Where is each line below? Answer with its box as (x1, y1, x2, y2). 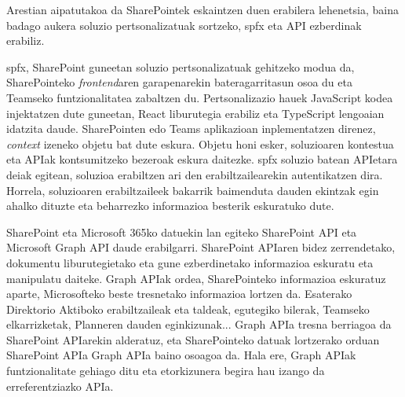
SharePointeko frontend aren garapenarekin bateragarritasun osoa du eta (6, 74, 352, 90)
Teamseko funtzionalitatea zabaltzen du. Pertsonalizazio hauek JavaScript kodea (6, 89, 393, 105)
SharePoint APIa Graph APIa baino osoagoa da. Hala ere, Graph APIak (6, 347, 356, 363)
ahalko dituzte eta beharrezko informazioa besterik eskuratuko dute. (6, 197, 334, 214)
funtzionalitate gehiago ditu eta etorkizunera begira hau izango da (6, 362, 325, 379)
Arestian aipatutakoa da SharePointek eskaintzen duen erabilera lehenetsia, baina (6, 2, 399, 17)
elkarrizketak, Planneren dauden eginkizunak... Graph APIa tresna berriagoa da (6, 316, 392, 333)
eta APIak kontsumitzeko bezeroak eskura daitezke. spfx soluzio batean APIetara (6, 151, 398, 167)
